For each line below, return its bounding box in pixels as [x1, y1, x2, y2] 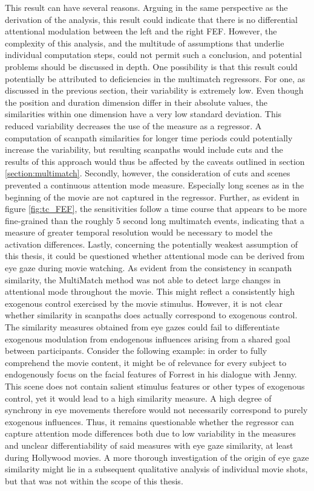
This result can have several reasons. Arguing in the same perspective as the [5, 1, 288, 13]
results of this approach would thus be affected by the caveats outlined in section [5, 155, 305, 167]
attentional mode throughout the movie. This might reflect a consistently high [5, 285, 295, 298]
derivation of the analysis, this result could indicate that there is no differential [5, 13, 298, 25]
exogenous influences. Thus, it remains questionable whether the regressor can [5, 415, 294, 428]
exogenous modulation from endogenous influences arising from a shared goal [5, 332, 290, 345]
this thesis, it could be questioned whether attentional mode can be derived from [5, 249, 305, 262]
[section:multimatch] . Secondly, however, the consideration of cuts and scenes [5, 167, 290, 179]
